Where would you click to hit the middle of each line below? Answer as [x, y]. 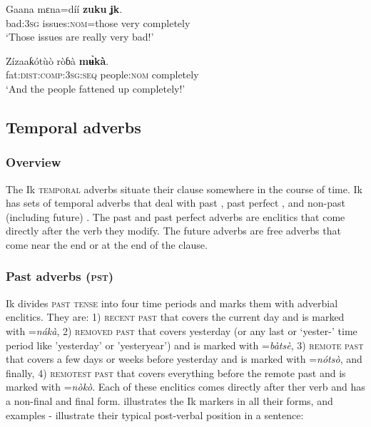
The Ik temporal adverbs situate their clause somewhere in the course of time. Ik [184, 189]
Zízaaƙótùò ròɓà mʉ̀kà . [57, 60]
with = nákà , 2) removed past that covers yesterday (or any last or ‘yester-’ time [182, 330]
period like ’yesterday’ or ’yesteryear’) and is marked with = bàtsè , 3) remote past [185, 345]
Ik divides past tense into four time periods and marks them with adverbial [172, 303]
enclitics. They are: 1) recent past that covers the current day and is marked [175, 317]
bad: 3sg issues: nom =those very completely [98, 22]
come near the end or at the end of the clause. [107, 244]
